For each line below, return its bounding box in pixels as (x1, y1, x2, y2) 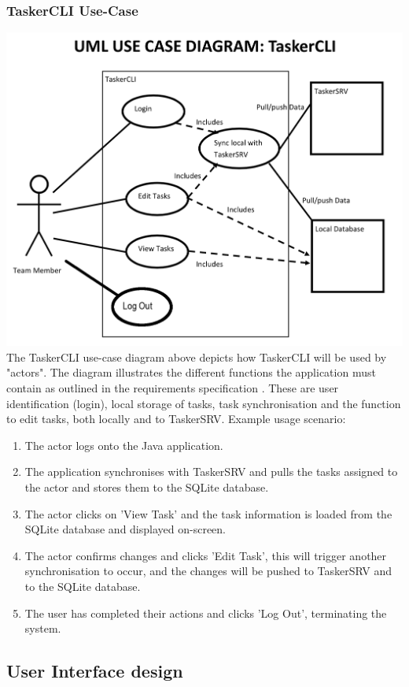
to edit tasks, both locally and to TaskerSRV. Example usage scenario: (6, 410, 346, 427)
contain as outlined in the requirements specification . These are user (6, 380, 339, 396)
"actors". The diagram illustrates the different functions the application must (6, 364, 376, 381)
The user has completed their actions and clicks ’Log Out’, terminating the (24, 604, 387, 621)
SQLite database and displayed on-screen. (24, 521, 226, 537)
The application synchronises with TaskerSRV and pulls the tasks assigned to (24, 463, 398, 480)
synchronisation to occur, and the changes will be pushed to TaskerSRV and (24, 563, 392, 579)
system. (24, 620, 61, 637)
